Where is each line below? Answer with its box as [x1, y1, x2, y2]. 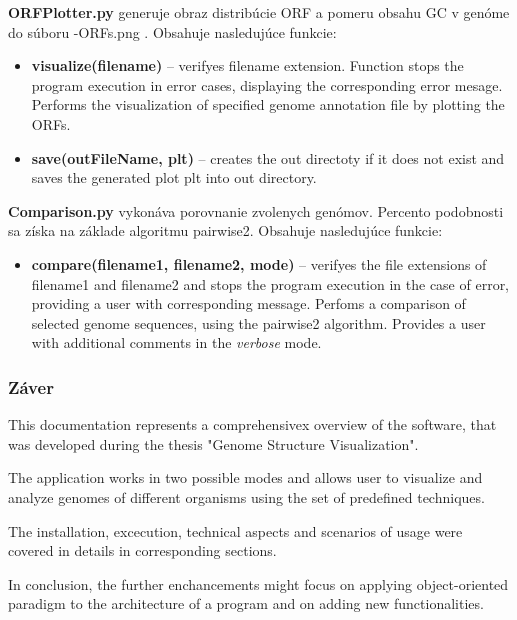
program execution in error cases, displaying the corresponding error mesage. [31, 74, 503, 95]
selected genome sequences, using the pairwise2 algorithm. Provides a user [31, 312, 486, 333]
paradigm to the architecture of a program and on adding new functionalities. [8, 593, 484, 614]
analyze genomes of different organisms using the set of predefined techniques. [8, 486, 485, 507]
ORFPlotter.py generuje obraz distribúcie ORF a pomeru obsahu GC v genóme [8, 2, 510, 22]
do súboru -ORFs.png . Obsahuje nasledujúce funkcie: [8, 21, 337, 42]
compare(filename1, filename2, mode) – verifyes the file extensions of [31, 253, 487, 274]
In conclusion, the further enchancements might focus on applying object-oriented [8, 573, 509, 594]
